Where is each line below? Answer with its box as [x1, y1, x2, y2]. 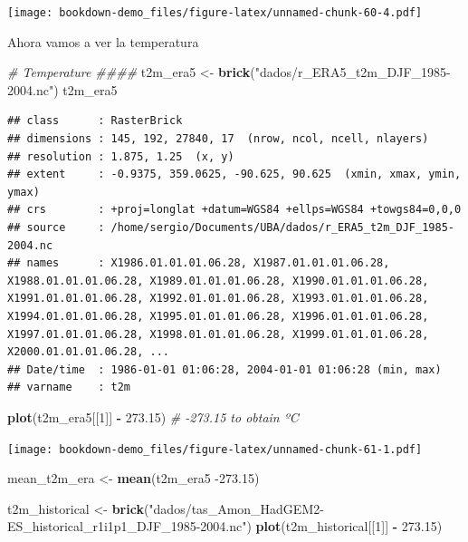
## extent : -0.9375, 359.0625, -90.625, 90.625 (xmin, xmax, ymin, [7, 168, 462, 181]
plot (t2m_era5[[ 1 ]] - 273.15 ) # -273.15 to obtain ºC [7, 407, 299, 426]
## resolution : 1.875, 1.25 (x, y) [7, 150, 234, 163]
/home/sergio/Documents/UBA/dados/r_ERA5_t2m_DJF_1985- [110, 221, 454, 234]
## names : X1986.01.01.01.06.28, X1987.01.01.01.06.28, [7, 256, 390, 270]
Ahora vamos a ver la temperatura [7, 32, 199, 51]
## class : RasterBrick [7, 114, 183, 128]
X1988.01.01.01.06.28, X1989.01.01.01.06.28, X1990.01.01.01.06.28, [7, 274, 429, 287]
